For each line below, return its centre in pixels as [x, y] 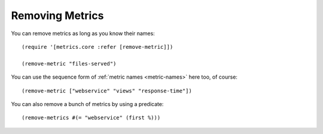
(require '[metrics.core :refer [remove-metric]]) [97, 47]
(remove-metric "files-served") [69, 63]
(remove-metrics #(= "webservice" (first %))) [91, 118]
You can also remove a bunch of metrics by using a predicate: [87, 104]
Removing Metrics [57, 15]
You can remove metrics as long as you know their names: [83, 33]
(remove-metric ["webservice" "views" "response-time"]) [107, 91]
